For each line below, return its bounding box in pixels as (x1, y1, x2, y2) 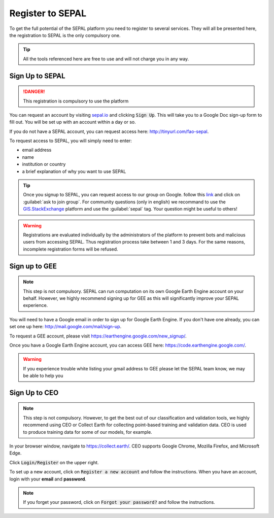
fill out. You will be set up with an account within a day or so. (9, 119, 136, 125)
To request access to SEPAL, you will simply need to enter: (9, 137, 132, 144)
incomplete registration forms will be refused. (23, 246, 119, 252)
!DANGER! (23, 89, 45, 95)
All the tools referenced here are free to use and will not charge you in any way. (23, 56, 189, 62)
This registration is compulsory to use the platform (23, 98, 129, 104)
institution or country (22, 161, 66, 167)
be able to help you (23, 373, 63, 379)
